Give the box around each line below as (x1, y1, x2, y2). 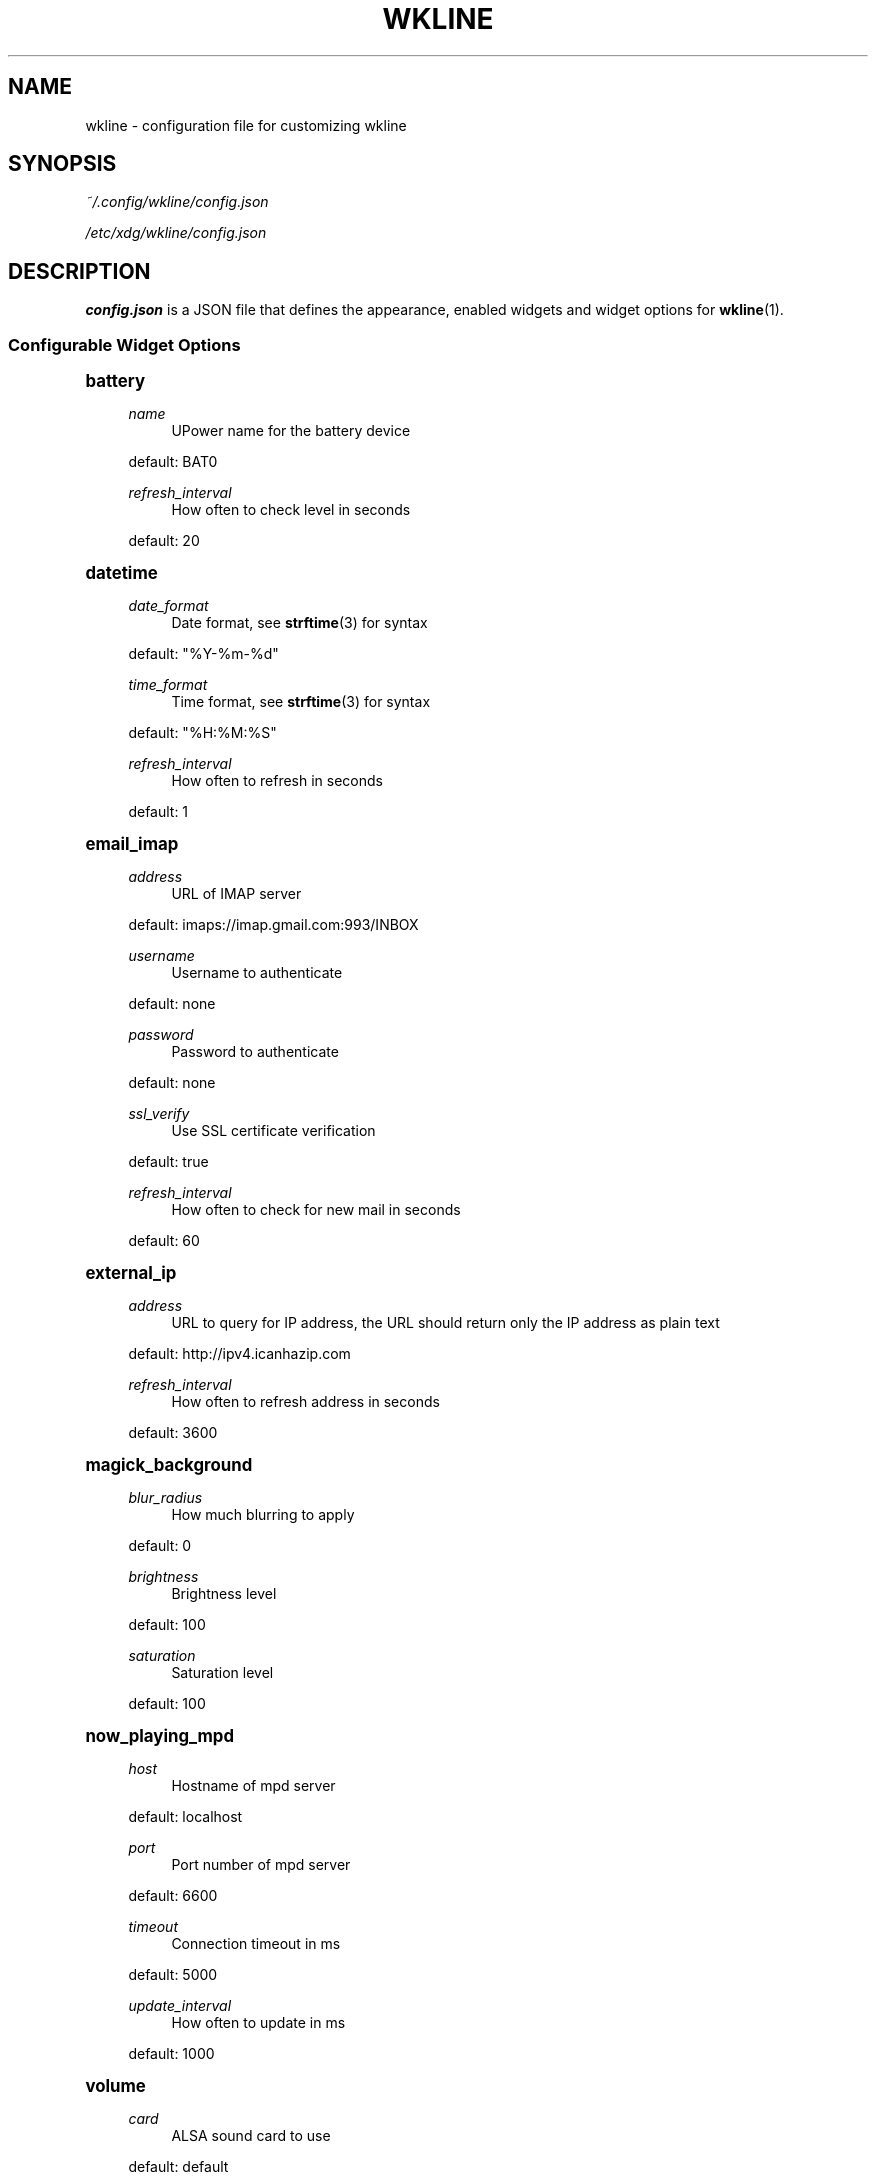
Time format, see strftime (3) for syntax (171, 693, 431, 711)
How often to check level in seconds (171, 501, 411, 519)
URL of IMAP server (171, 885, 302, 903)
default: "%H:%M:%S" (128, 724, 277, 742)
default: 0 (128, 1537, 192, 1555)
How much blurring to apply (171, 1506, 355, 1524)
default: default (128, 2158, 229, 2176)
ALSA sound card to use (171, 2127, 331, 2145)
